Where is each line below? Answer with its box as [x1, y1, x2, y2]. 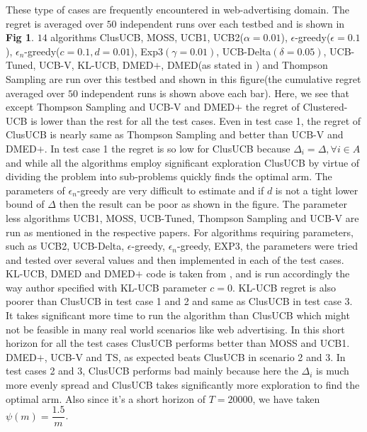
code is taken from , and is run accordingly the [146, 266, 350, 281]
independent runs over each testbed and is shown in [120, 16, 345, 31]
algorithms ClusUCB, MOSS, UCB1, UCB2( [50, 30, 244, 45]
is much [316, 363, 349, 378]
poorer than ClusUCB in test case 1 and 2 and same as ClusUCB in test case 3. [6, 294, 353, 309]
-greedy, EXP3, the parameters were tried [177, 238, 358, 253]
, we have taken [252, 391, 320, 406]
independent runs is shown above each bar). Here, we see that [81, 85, 350, 100]
